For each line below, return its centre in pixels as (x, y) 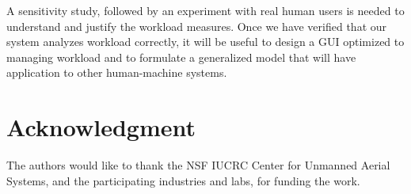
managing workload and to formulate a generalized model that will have (181, 57)
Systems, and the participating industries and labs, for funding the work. (183, 180)
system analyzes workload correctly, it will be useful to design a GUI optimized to (205, 42)
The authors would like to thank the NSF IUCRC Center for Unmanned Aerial (198, 165)
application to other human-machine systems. (117, 72)
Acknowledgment (101, 127)
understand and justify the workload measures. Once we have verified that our (197, 26)
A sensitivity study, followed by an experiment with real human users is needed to (205, 10)
